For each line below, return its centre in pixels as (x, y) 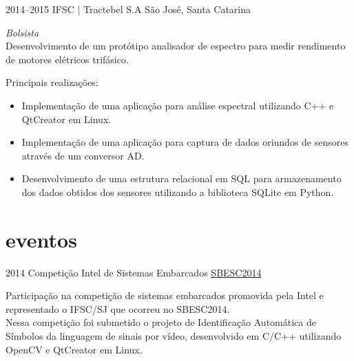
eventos (41, 239)
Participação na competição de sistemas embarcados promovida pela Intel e (165, 295)
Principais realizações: (52, 82)
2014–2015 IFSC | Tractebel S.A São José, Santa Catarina (128, 9)
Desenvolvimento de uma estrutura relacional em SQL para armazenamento (181, 178)
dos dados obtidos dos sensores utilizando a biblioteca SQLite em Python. (178, 192)
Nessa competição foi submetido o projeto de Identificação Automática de (161, 322)
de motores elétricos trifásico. (67, 59)
